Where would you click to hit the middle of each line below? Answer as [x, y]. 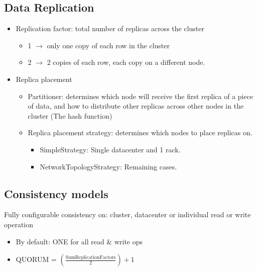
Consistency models [56, 193]
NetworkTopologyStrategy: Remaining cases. [108, 166]
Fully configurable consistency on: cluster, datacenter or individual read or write [127, 214]
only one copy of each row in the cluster [108, 45]
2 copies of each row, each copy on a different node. [126, 62]
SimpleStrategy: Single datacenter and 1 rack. [110, 149]
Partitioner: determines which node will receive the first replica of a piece [141, 96]
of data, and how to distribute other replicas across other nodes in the [136, 106]
